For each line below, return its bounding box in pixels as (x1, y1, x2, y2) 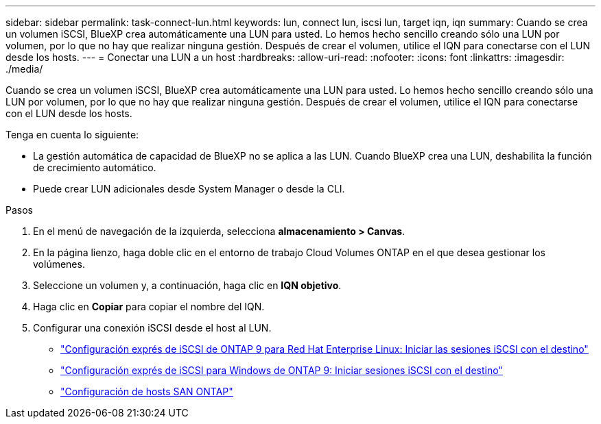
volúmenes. (33, 258, 85, 270)
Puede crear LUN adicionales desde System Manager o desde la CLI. (33, 183, 345, 195)
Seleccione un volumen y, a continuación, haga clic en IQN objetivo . (33, 279, 342, 291)
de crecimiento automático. (33, 162, 156, 173)
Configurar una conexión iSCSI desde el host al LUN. (33, 322, 272, 334)
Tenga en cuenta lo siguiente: (5, 129, 139, 140)
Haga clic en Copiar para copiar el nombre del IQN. (33, 301, 265, 312)
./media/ (5, 63, 43, 75)
